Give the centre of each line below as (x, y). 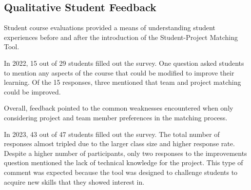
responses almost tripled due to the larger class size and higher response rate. (119, 143)
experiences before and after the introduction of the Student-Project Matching (121, 37)
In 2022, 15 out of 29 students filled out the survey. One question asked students (124, 63)
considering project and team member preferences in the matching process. (116, 117)
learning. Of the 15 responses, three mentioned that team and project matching (123, 82)
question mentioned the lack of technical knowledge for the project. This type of (124, 162)
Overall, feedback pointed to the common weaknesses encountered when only (119, 108)
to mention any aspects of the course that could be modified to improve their (119, 72)
